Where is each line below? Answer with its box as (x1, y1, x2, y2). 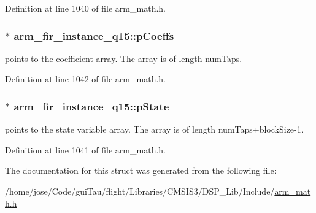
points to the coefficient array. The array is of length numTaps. (5, 52, 242, 64)
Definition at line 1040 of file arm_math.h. (5, 2, 166, 14)
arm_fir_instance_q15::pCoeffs (13, 28, 174, 43)
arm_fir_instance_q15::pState (13, 98, 169, 114)
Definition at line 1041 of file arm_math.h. (5, 143, 166, 156)
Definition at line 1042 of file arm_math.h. (5, 72, 166, 85)
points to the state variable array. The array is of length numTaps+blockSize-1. (5, 123, 304, 136)
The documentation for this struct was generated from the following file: (5, 164, 277, 177)
